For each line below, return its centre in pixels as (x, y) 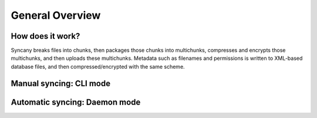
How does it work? (45, 36)
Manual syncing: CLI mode (61, 83)
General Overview (56, 15)
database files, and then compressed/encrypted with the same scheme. (98, 66)
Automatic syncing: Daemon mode (76, 102)
